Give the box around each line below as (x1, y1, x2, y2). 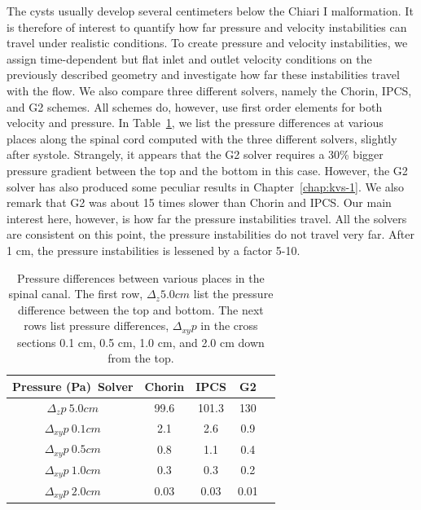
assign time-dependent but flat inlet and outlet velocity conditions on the (7, 50, 372, 67)
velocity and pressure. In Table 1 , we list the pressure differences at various (7, 114, 384, 131)
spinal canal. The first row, (8, 285, 143, 302)
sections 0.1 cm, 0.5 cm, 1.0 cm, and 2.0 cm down (17, 333, 265, 350)
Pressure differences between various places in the (17, 269, 265, 286)
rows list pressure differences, (24, 317, 169, 334)
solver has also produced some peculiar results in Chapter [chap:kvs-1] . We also (7, 178, 405, 195)
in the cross (200, 317, 258, 334)
